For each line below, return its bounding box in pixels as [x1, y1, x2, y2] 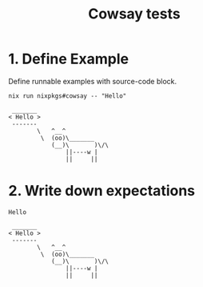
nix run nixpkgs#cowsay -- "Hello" [8, 91, 127, 100]
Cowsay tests [87, 5, 181, 23]
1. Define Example [8, 50, 129, 68]
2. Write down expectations [8, 182, 196, 200]
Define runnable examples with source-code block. [8, 76, 177, 86]
